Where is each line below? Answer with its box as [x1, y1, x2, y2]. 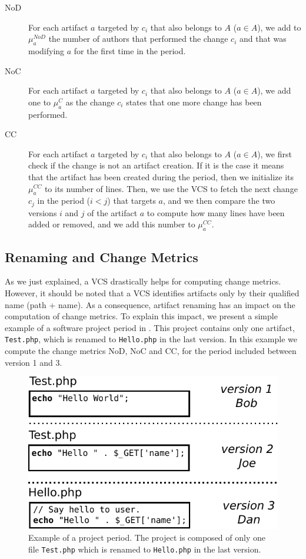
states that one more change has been [126, 95, 262, 108]
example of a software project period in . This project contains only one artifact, [5, 321, 295, 333]
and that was [239, 32, 287, 45]
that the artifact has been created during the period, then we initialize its [28, 170, 294, 183]
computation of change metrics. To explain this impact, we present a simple [5, 310, 278, 322]
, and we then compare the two [162, 194, 275, 207]
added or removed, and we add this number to [28, 218, 195, 230]
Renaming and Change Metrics [5, 247, 198, 266]
